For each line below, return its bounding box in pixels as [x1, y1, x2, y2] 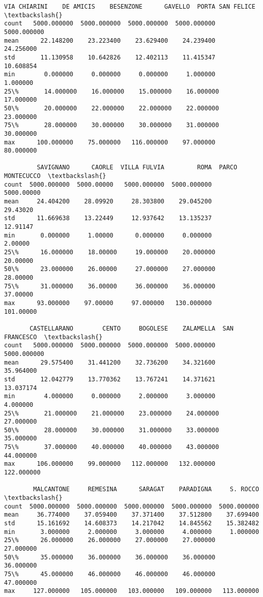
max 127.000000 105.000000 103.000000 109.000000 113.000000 [4, 587, 259, 595]
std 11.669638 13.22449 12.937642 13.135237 [4, 215, 212, 222]
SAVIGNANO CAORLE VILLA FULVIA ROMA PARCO [37, 164, 238, 171]
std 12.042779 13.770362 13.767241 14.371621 [4, 375, 216, 383]
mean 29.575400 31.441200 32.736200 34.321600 [4, 359, 216, 366]
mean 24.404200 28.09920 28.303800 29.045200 [4, 198, 212, 205]
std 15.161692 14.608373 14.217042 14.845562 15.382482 [4, 520, 259, 527]
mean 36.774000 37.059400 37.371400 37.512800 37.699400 [4, 511, 259, 519]
